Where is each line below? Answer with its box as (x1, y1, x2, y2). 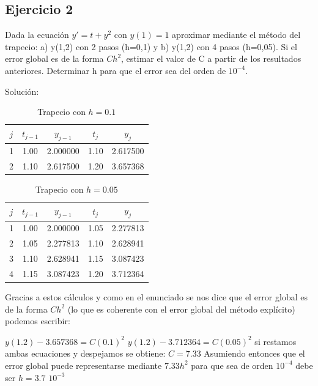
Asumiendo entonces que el (204, 347, 305, 360)
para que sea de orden (191, 358, 273, 371)
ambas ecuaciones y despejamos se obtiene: (5, 347, 166, 360)
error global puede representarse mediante (5, 358, 162, 371)
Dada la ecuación (5, 28, 69, 41)
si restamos (254, 335, 297, 347)
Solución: (5, 84, 39, 97)
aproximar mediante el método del (172, 28, 301, 41)
